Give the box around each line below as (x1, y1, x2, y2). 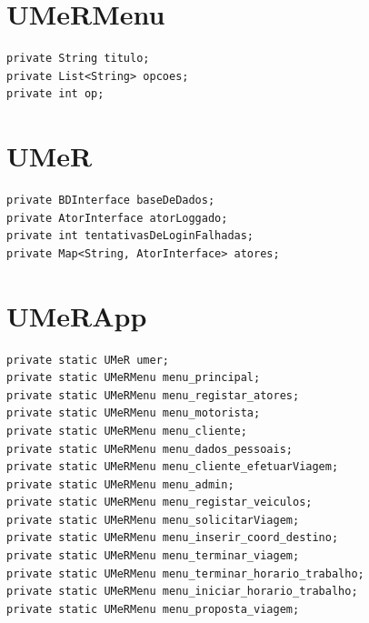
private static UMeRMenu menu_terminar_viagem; (6, 549, 300, 563)
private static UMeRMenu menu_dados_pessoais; (6, 442, 293, 456)
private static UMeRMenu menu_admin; (6, 477, 234, 491)
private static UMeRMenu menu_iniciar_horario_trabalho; (6, 585, 358, 598)
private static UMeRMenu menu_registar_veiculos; (6, 496, 313, 509)
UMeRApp (6, 296, 147, 334)
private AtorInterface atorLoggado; (6, 211, 228, 225)
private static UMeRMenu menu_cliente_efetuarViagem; (6, 460, 339, 474)
